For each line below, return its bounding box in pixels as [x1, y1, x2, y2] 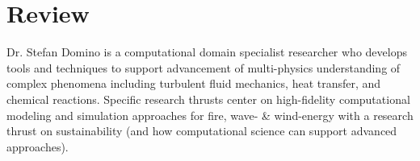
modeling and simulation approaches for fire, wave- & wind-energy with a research [6, 106, 414, 123]
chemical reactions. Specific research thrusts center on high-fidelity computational [6, 90, 410, 107]
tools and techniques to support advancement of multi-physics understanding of [6, 59, 401, 76]
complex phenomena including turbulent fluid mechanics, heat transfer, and [6, 75, 381, 92]
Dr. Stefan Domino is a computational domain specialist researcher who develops [6, 43, 407, 60]
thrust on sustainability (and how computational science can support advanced [6, 122, 397, 139]
